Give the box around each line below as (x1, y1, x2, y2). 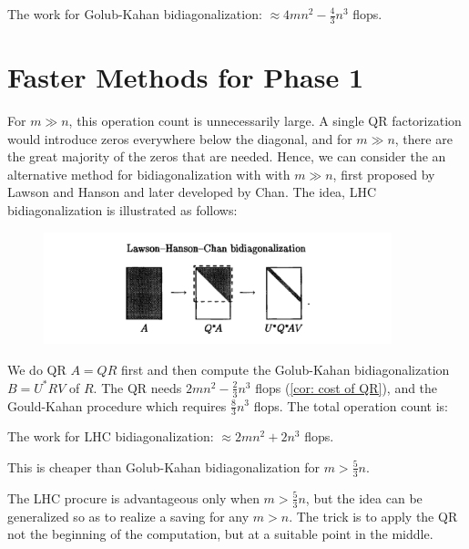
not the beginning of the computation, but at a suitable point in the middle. (7, 524, 433, 544)
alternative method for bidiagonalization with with (7, 164, 291, 183)
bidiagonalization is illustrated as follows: (7, 200, 238, 219)
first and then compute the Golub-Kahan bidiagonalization (120, 360, 450, 379)
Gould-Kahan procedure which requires (7, 396, 227, 415)
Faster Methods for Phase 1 (7, 58, 364, 96)
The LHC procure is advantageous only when (7, 488, 260, 507)
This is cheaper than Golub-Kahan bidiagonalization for (7, 457, 320, 476)
